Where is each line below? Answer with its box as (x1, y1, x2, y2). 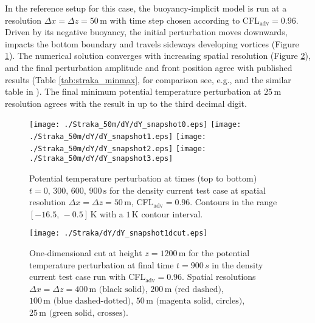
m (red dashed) (164, 285, 222, 294)
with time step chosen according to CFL (109, 13, 260, 26)
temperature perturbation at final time (29, 258, 174, 271)
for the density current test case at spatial (109, 183, 266, 196)
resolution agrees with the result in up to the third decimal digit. (5, 97, 247, 109)
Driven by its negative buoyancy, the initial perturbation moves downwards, (5, 25, 288, 38)
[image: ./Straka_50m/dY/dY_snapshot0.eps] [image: (29, 120, 241, 129)
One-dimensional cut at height (29, 246, 142, 259)
